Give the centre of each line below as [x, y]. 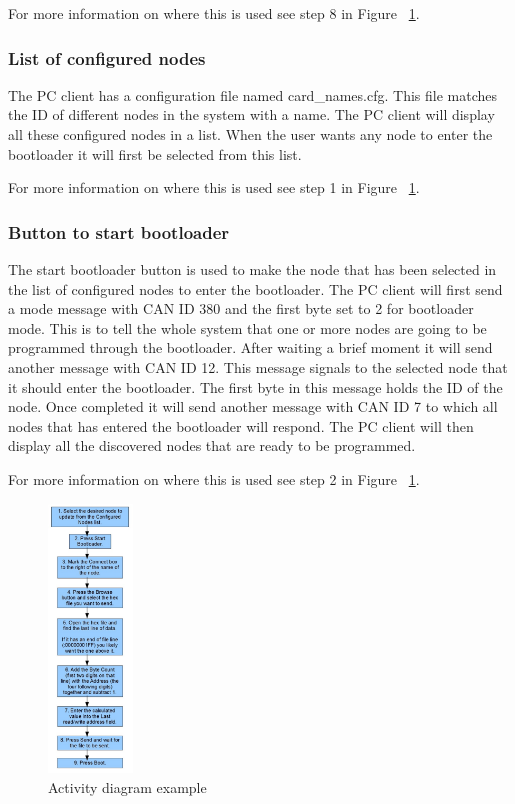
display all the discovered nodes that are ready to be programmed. [212, 445]
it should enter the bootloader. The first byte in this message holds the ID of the [255, 386]
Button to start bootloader [119, 231]
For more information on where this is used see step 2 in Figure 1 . [214, 478]
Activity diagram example [127, 786]
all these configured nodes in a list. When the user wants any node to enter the [250, 134]
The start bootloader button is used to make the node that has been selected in [252, 269]
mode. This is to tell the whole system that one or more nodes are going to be [247, 327]
